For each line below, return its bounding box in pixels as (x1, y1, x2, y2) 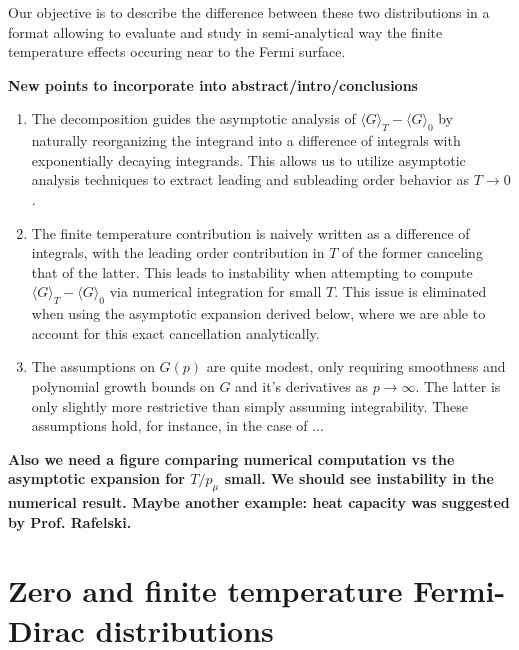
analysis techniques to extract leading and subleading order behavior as (31, 169, 470, 190)
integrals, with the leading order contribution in (31, 242, 325, 263)
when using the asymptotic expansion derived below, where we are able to (31, 303, 486, 324)
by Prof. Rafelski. (8, 511, 132, 532)
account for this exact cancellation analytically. (31, 322, 320, 343)
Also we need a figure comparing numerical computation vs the (8, 448, 455, 469)
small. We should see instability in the (224, 468, 494, 489)
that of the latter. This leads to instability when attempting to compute (31, 261, 473, 282)
